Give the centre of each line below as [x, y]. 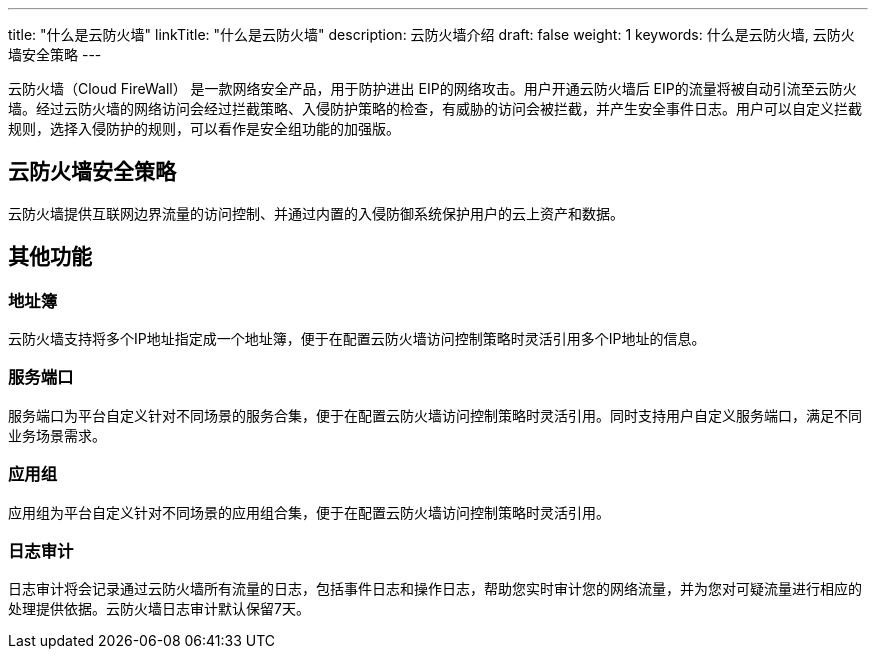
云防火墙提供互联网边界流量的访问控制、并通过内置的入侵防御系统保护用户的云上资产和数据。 [316, 213]
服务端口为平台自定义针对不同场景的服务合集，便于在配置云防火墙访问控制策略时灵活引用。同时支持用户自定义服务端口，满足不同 [435, 415]
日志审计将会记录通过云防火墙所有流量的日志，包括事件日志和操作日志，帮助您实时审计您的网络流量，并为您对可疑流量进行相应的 [435, 589]
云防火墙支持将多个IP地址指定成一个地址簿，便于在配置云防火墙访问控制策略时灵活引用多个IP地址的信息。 [357, 339]
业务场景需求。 [57, 435]
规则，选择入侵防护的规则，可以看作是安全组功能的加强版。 [204, 128]
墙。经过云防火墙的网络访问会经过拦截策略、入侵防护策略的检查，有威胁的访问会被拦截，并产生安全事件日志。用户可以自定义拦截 [435, 108]
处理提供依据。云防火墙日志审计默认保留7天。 [159, 609]
